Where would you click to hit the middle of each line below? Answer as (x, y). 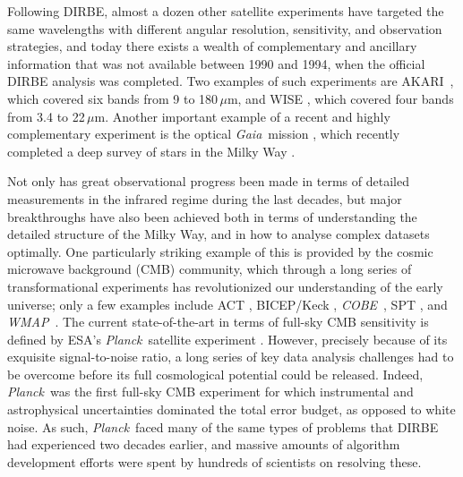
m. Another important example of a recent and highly (242, 116)
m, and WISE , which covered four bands (340, 98)
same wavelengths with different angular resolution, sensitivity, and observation (225, 28)
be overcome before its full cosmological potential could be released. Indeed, (215, 374)
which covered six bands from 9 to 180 (113, 98)
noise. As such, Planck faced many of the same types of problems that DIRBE (223, 426)
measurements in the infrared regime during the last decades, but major (205, 198)
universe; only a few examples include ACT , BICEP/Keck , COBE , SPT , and (227, 304)
